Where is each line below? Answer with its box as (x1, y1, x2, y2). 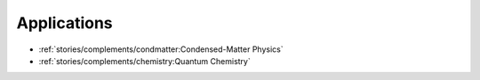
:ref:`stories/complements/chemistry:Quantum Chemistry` (38, 55, 251, 66)
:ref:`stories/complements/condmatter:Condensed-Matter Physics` (38, 44, 284, 55)
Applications (16, 13, 113, 33)
